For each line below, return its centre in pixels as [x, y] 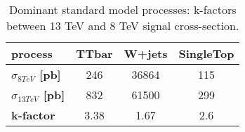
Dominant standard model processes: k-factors [123, 9]
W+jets [146, 53]
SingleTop [206, 53]
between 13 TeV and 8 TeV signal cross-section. [123, 25]
